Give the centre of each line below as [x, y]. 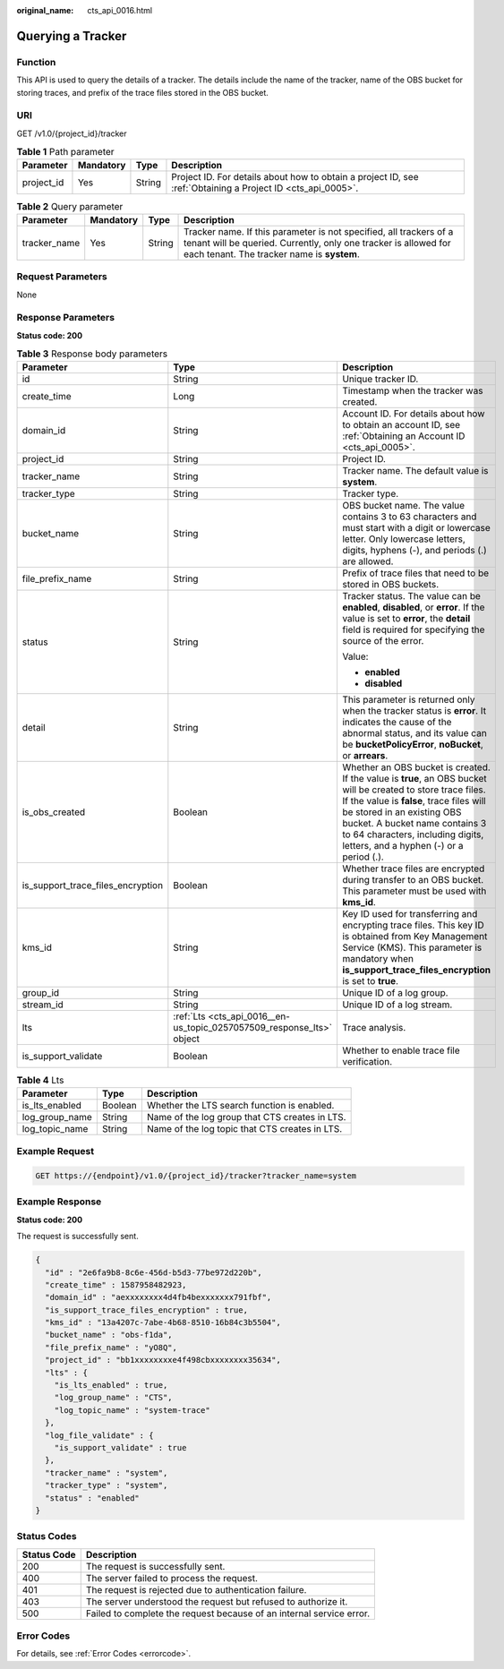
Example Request [55, 1151]
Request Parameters [62, 277]
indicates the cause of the [397, 723]
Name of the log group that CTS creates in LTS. [246, 1117]
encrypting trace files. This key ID [413, 925]
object [187, 1039]
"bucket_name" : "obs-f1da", [109, 1335]
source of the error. [383, 641]
